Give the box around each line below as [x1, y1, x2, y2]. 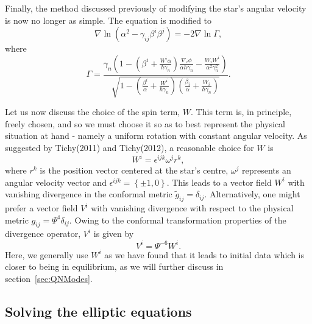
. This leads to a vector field [166, 175, 272, 188]
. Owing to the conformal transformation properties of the [69, 213, 286, 226]
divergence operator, [5, 227, 81, 240]
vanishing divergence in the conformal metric [5, 188, 172, 200]
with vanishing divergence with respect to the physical [91, 202, 294, 214]
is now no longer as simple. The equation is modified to [5, 13, 212, 26]
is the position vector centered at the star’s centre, [40, 164, 229, 177]
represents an [242, 164, 291, 177]
